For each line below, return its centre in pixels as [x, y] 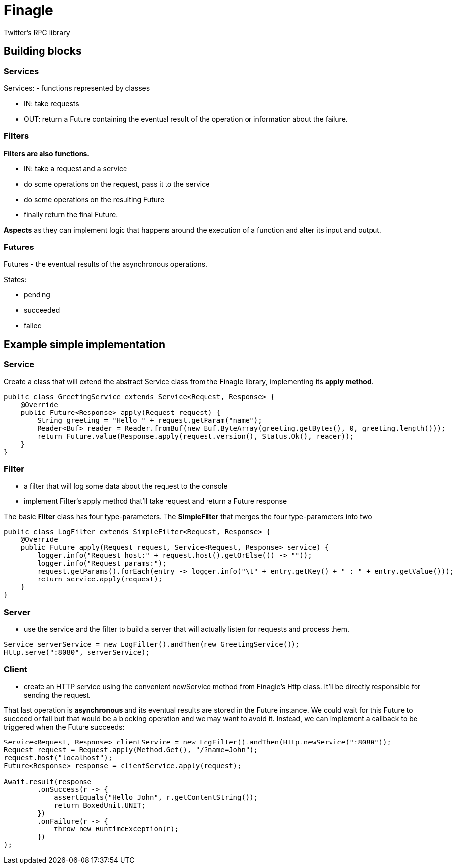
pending [37, 295]
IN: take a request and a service [76, 168]
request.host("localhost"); [58, 758]
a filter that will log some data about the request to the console [126, 486]
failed [33, 326]
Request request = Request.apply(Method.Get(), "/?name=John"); [131, 750]
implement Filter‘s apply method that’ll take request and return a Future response [155, 501]
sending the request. [57, 695]
